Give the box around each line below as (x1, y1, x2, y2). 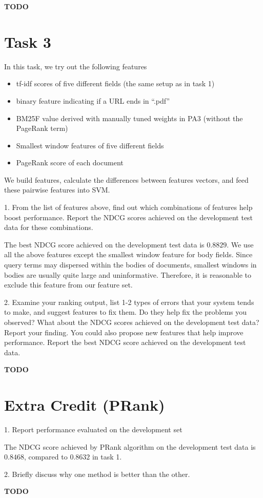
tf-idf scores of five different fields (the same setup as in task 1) (16, 78, 215, 89)
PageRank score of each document (16, 157, 124, 168)
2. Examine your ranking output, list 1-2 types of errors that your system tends (4, 296, 254, 307)
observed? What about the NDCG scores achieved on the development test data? (4, 317, 259, 327)
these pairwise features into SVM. (4, 184, 110, 195)
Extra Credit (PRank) (4, 394, 165, 415)
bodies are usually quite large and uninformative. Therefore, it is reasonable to (4, 269, 252, 280)
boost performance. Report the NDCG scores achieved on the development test (4, 212, 253, 222)
